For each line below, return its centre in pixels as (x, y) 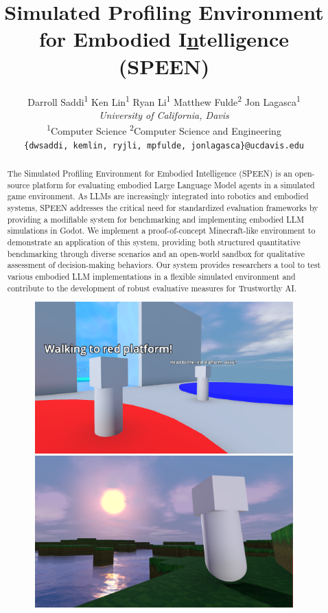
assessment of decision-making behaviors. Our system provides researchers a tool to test (164, 265)
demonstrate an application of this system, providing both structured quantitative (154, 242)
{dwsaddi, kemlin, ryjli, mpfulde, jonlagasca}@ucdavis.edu (164, 145)
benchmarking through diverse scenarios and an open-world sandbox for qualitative (156, 253)
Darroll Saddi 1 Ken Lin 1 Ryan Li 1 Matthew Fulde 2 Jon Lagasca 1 (164, 100)
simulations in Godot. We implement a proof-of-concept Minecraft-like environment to (161, 231)
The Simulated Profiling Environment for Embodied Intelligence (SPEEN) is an (150, 174)
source (19, 185)
